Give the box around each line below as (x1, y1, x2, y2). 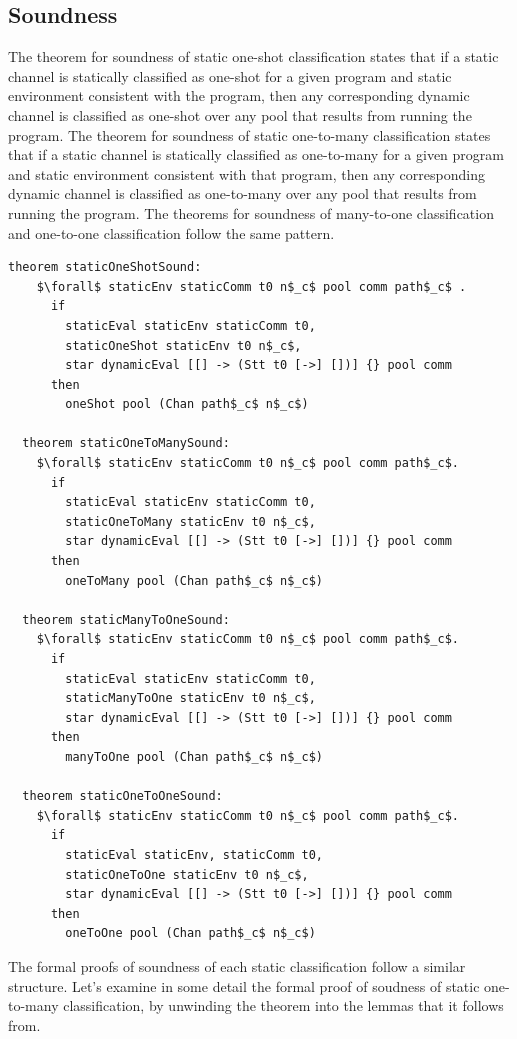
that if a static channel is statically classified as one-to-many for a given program (8, 144, 504, 165)
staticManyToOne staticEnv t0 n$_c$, (65, 691, 316, 706)
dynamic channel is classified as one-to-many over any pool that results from (8, 183, 477, 204)
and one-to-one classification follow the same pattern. (8, 222, 335, 243)
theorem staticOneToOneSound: (22, 789, 223, 804)
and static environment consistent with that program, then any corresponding (8, 163, 485, 184)
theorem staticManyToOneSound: (22, 612, 230, 627)
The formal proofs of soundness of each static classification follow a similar (8, 955, 466, 976)
